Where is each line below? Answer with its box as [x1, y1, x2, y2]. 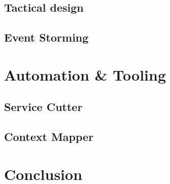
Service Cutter [4, 99, 83, 115]
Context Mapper [4, 129, 94, 144]
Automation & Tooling [4, 64, 166, 85]
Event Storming [4, 29, 89, 45]
